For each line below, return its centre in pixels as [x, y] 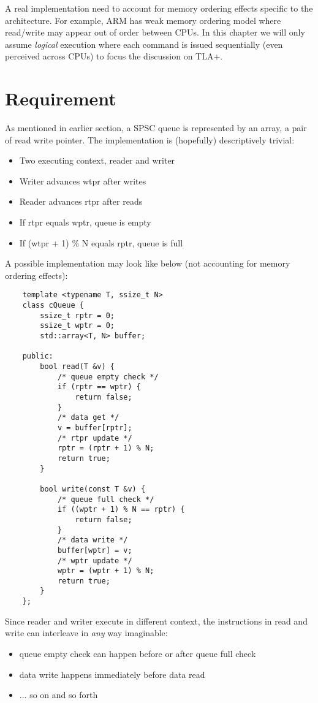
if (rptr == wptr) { [99, 387]
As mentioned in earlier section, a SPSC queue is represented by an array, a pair [156, 128]
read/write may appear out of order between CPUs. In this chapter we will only [155, 32]
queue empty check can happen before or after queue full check [138, 653]
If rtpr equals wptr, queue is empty [85, 222]
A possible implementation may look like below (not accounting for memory [148, 263]
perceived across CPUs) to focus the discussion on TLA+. [114, 56]
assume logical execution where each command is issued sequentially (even [144, 44]
